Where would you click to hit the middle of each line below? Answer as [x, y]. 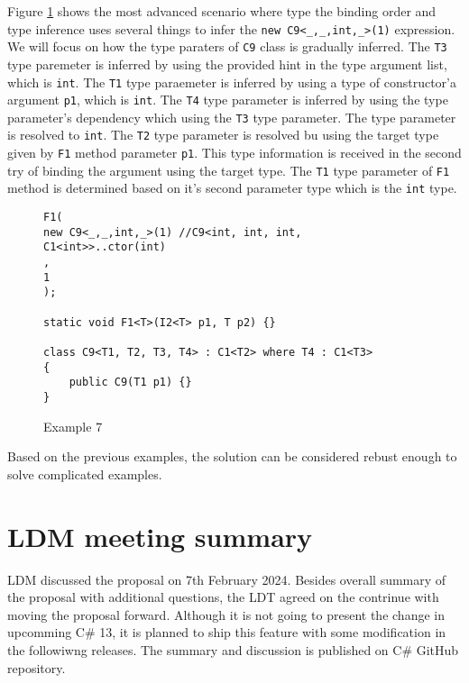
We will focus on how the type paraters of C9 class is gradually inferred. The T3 [227, 46]
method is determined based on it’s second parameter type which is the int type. [232, 188]
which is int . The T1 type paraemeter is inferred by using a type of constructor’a [232, 82]
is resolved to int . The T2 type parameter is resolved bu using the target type [223, 135]
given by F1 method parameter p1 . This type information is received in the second [234, 153]
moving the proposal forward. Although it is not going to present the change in [226, 614]
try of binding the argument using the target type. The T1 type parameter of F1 [229, 170]
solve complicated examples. [85, 474]
